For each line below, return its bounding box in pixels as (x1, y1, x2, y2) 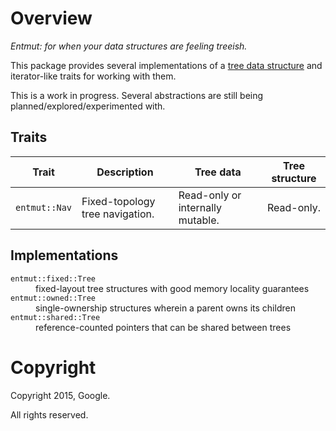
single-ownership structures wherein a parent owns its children (35, 302, 296, 314)
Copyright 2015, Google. (10, 389, 111, 401)
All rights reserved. (10, 408, 89, 421)
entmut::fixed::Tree (10, 273, 97, 284)
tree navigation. (81, 207, 155, 221)
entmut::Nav (15, 202, 73, 213)
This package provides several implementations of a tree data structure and (10, 59, 323, 71)
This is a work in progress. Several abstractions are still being (10, 89, 264, 101)
